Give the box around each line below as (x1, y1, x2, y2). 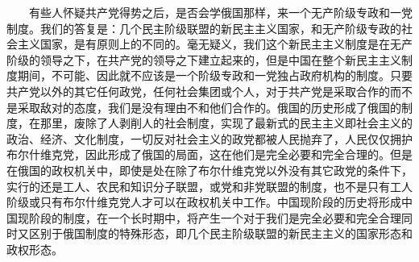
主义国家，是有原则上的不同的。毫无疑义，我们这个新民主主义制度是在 (17, 35, 390, 52)
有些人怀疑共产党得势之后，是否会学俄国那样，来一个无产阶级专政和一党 (28, 4, 413, 20)
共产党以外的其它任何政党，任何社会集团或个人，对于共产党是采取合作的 (6, 82, 390, 99)
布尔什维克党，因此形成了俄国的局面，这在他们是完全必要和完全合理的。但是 (6, 146, 413, 163)
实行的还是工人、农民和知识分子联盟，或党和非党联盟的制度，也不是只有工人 (6, 177, 413, 194)
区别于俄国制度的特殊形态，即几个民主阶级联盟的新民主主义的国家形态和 (28, 225, 413, 242)
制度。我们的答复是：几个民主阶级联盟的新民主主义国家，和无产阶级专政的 (6, 19, 401, 36)
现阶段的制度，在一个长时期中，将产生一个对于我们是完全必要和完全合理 (17, 209, 401, 226)
